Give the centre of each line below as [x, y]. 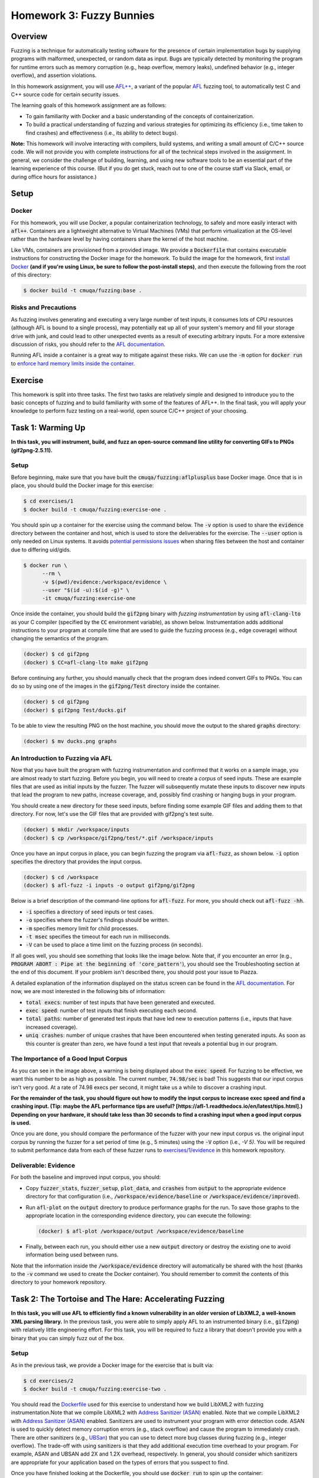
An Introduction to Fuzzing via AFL [61, 758]
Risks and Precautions [44, 307]
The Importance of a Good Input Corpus [69, 1059]
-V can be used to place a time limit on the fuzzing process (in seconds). [114, 945]
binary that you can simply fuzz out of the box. [68, 1338]
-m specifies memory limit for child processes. [82, 928]
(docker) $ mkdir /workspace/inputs [77, 830]
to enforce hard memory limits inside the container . [73, 363]
